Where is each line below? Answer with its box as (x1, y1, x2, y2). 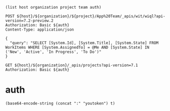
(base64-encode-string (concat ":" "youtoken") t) (5, 101, 115, 106)
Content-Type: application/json (5, 27, 74, 32)
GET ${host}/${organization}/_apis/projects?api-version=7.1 (5, 63, 138, 68)
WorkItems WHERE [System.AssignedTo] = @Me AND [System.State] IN (5, 45, 150, 50)
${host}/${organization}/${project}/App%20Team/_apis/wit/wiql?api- (16, 14, 166, 19)
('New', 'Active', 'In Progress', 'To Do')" (5, 49, 102, 54)
